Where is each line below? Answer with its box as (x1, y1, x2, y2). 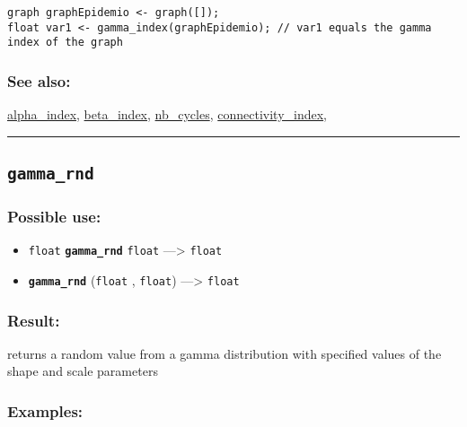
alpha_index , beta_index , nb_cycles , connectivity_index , (7, 105, 328, 124)
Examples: (7, 400, 84, 422)
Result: (7, 309, 60, 331)
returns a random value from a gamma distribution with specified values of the (7, 344, 442, 362)
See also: (7, 69, 71, 91)
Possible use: (7, 205, 101, 228)
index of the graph (7, 36, 123, 49)
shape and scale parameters (7, 362, 158, 380)
